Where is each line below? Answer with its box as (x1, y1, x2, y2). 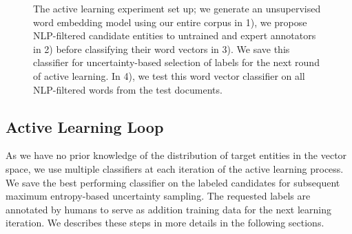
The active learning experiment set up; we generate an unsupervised (33, 1, 321, 15)
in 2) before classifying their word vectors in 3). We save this (33, 41, 290, 56)
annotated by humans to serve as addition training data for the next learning (6, 202, 331, 216)
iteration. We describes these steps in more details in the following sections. (6, 215, 324, 230)
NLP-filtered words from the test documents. (33, 82, 222, 96)
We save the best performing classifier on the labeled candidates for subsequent (6, 175, 340, 189)
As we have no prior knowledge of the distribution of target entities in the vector (6, 148, 347, 162)
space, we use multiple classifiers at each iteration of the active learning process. (6, 161, 344, 175)
